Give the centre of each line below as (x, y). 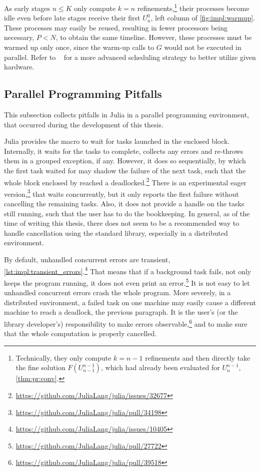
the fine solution (40, 367)
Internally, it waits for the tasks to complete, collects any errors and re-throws (124, 151)
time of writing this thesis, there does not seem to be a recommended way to (122, 223)
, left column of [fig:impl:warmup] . (203, 18)
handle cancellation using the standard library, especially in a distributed (116, 233)
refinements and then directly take (198, 357)
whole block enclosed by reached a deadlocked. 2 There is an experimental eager (125, 181)
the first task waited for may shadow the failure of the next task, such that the (125, 170)
